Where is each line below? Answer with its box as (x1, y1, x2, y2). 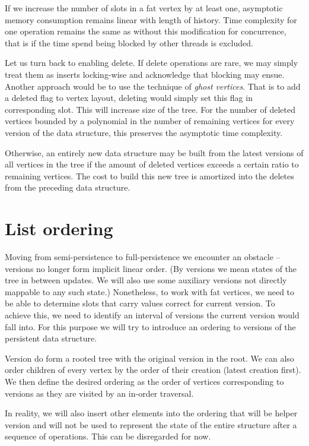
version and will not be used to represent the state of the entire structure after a (5, 418, 297, 431)
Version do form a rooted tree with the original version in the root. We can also (5, 352, 294, 364)
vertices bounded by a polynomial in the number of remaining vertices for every (5, 115, 295, 127)
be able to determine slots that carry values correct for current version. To (5, 297, 275, 309)
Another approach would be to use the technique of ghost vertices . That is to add (5, 80, 301, 92)
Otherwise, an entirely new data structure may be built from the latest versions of (5, 146, 304, 159)
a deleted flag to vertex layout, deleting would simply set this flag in (5, 91, 253, 104)
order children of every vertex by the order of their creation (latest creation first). (5, 363, 301, 376)
